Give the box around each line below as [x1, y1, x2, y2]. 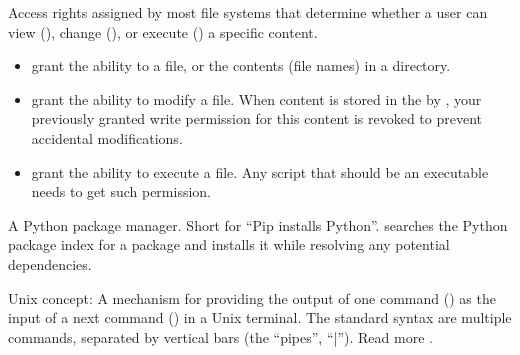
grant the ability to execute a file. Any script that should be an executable [31, 161, 489, 182]
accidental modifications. [31, 127, 183, 148]
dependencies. [8, 253, 92, 274]
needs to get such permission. [31, 181, 212, 202]
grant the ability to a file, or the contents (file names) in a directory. [31, 55, 451, 76]
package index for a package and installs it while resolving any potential [8, 234, 450, 255]
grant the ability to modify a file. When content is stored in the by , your [31, 88, 482, 109]
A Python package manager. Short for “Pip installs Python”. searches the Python [8, 214, 508, 235]
